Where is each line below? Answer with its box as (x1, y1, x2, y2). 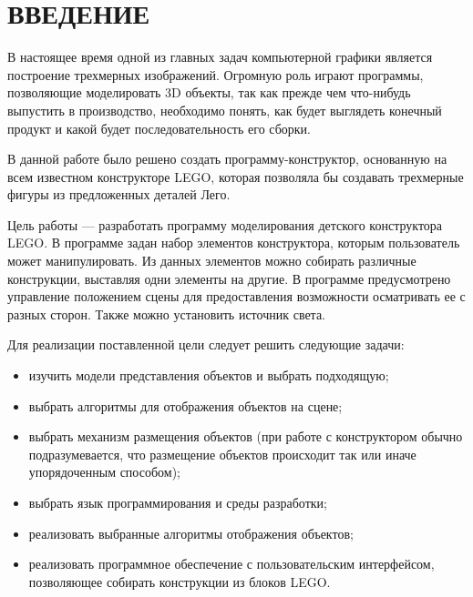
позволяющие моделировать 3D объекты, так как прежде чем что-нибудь (7, 83, 411, 102)
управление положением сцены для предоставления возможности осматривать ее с (7, 287, 466, 306)
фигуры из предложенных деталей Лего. (7, 185, 231, 204)
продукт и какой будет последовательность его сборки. (7, 118, 311, 137)
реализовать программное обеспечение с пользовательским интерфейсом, (28, 554, 435, 573)
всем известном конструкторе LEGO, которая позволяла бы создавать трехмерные (7, 167, 464, 186)
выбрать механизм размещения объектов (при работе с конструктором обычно (28, 427, 463, 446)
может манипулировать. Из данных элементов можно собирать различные (7, 251, 416, 270)
